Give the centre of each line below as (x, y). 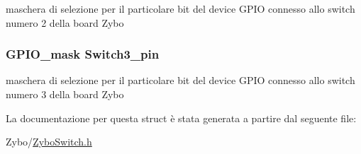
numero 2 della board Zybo (65, 22)
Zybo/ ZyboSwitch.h (49, 142)
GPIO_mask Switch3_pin (83, 54)
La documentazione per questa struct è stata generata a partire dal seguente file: (181, 118)
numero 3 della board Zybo (65, 94)
